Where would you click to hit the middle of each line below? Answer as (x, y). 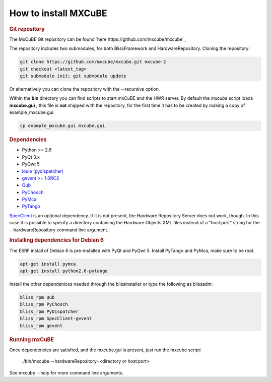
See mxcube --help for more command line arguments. (66, 372)
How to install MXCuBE (58, 13)
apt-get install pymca (48, 264)
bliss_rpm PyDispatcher (49, 311)
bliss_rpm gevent (41, 326)
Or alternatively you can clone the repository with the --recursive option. (85, 89)
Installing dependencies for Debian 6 (57, 240)
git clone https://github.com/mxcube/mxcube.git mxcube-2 (93, 62)
